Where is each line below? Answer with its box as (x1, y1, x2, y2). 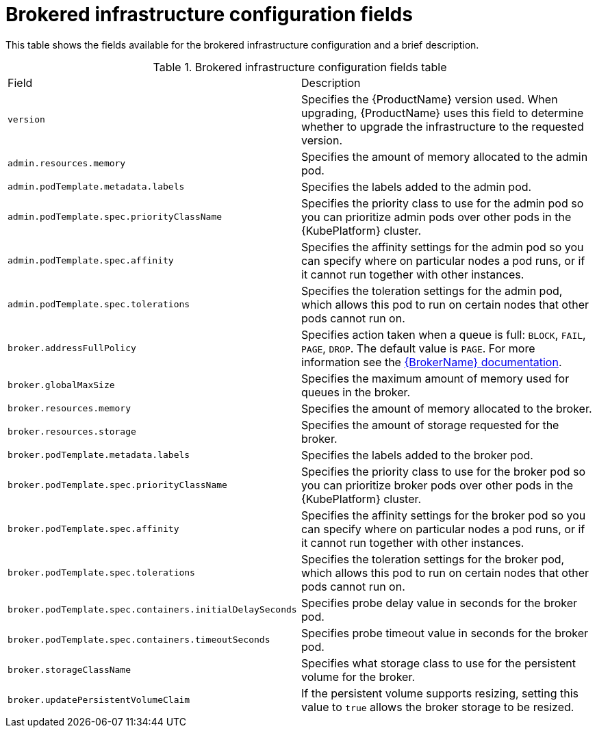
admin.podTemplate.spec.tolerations (8, 299, 190, 310)
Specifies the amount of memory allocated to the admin (301, 149, 588, 164)
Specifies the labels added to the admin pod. (301, 179, 532, 194)
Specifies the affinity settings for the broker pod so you (301, 508, 586, 522)
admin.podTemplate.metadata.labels (8, 181, 185, 192)
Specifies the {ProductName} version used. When (301, 92, 558, 106)
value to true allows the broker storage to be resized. (301, 699, 574, 714)
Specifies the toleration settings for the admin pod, (301, 283, 563, 298)
